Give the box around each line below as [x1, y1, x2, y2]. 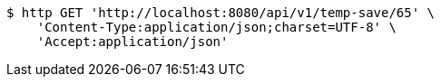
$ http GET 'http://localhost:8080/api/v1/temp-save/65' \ [6, 5, 436, 20]
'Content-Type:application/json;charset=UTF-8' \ [36, 20, 397, 34]
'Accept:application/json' [36, 34, 229, 49]
